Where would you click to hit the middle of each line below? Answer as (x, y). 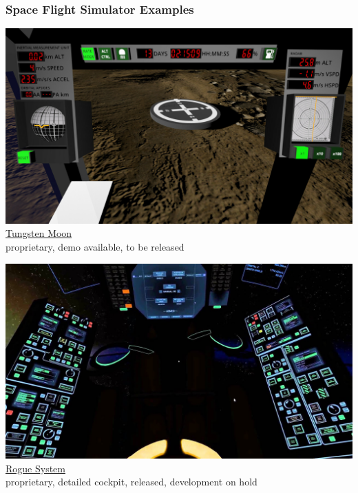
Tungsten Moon (39, 233)
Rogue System (35, 468)
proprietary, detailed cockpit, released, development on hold (131, 482)
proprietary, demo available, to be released (95, 246)
